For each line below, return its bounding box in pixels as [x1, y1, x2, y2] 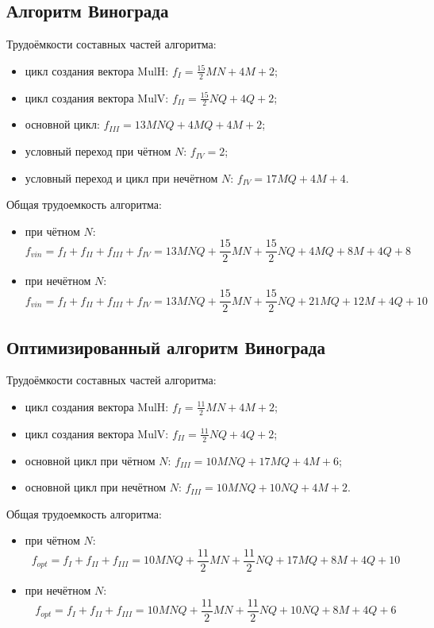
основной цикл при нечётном [25, 479, 167, 495]
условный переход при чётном [25, 143, 171, 160]
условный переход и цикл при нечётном [25, 169, 218, 186]
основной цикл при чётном [25, 452, 156, 468]
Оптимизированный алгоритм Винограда [6, 334, 325, 359]
